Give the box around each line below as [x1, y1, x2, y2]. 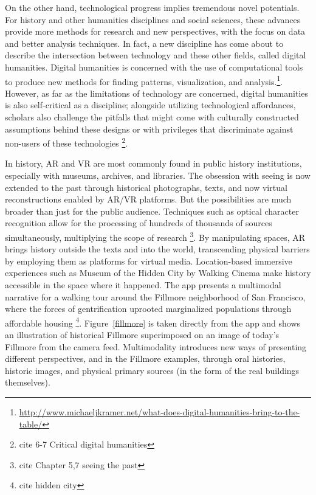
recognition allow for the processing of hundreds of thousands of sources [5, 216, 272, 229]
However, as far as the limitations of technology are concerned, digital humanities [5, 86, 308, 99]
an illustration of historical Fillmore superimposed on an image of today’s [5, 328, 280, 341]
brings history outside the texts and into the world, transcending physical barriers [5, 243, 310, 255]
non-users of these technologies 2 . [5, 135, 128, 149]
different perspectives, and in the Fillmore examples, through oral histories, [5, 352, 286, 365]
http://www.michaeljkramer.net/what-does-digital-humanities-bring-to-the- [19, 406, 300, 418]
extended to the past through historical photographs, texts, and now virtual [5, 181, 287, 193]
